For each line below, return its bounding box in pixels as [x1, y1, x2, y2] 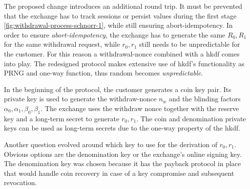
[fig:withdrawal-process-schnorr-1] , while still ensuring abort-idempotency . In [4, 20, 233, 30]
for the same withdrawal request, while [4, 39, 120, 49]
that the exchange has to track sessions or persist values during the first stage [4, 10, 237, 20]
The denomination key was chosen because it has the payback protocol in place [4, 158, 241, 169]
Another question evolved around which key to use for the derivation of [4, 139, 218, 149]
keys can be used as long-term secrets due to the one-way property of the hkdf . [4, 123, 240, 133]
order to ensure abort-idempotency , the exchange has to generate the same [4, 29, 226, 39]
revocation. [4, 177, 37, 188]
